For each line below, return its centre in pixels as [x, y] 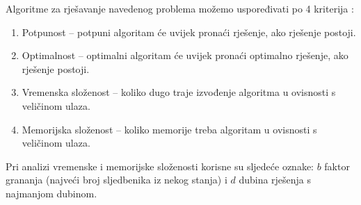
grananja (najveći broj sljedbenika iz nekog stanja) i [117, 180]
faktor [337, 166]
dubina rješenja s [275, 180]
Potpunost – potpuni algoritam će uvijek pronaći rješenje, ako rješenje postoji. [189, 32]
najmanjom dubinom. [51, 193]
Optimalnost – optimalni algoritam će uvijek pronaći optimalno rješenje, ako [185, 55]
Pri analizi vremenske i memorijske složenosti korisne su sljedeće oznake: [160, 166]
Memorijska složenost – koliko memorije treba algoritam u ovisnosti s [169, 129]
